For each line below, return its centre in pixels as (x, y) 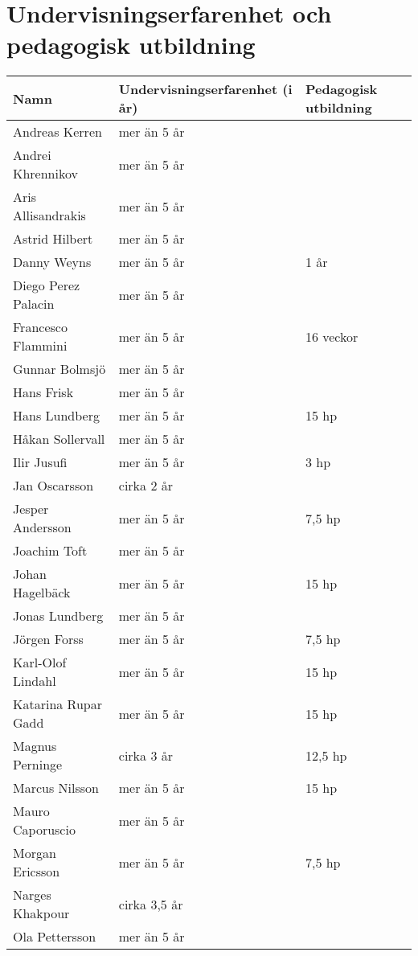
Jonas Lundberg (58, 616)
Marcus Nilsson (56, 788)
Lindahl (35, 681)
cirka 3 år (145, 755)
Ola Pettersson (55, 937)
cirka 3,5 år (151, 904)
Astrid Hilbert (53, 239)
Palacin (34, 304)
